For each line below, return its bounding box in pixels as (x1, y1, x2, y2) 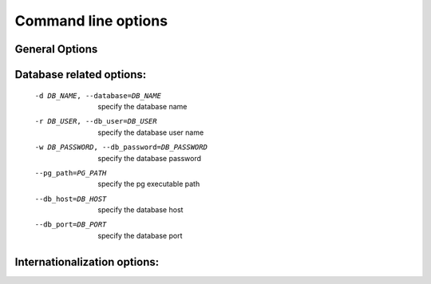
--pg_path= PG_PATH (34, 168, 107, 177)
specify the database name (97, 101, 188, 111)
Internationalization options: (14, 255, 160, 269)
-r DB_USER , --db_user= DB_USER (34, 116, 157, 126)
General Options (14, 42, 98, 56)
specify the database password (97, 153, 202, 163)
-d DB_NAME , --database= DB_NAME (34, 91, 161, 100)
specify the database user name (97, 128, 204, 137)
